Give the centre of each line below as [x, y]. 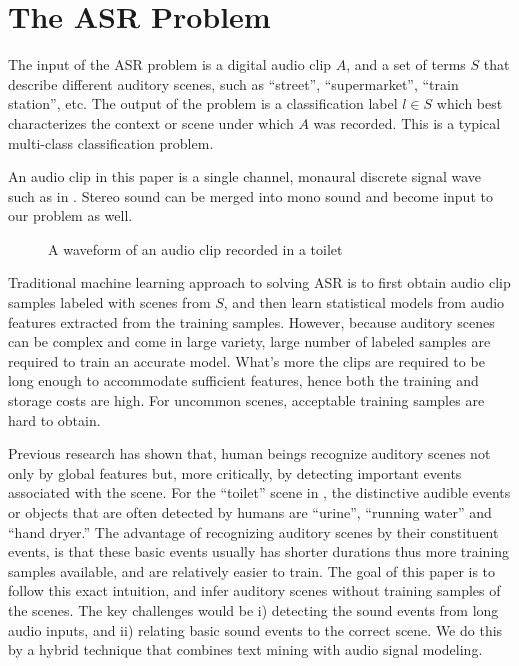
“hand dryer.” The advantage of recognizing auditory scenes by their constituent [253, 531]
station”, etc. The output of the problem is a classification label [203, 103]
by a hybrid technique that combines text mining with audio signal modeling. [245, 649]
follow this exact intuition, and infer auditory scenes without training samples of [254, 590]
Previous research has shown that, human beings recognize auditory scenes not [249, 453]
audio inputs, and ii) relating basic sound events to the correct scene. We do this [255, 629]
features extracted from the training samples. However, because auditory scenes [251, 321]
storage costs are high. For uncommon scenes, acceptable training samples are [246, 400]
